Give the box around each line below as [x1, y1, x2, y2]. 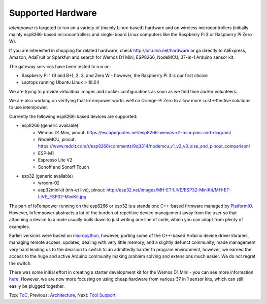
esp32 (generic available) [21, 173, 73, 179]
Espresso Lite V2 [38, 157, 72, 163]
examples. [9, 224, 31, 229]
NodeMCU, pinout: [38, 136, 76, 143]
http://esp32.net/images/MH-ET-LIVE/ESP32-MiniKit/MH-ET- [106, 187, 231, 192]
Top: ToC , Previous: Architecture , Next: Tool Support [9, 292, 116, 298]
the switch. [9, 260, 32, 266]
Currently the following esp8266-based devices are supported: [9, 114, 137, 119]
